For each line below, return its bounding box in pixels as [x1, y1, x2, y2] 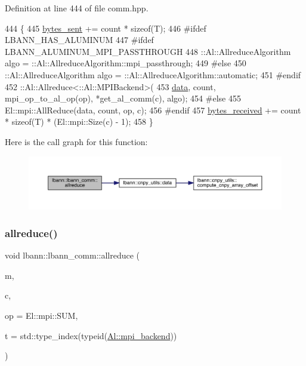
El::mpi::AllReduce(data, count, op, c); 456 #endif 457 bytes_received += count [5, 103, 301, 116]
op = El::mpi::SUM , [5, 309, 78, 321]
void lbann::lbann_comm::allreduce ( [5, 249, 140, 262]
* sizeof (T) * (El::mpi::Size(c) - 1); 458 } [5, 115, 153, 128]
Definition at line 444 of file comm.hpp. [5, 2, 149, 14]
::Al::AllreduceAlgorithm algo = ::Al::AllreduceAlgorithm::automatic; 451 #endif [5, 68, 301, 81]
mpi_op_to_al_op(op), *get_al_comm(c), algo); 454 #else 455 [5, 92, 241, 104]
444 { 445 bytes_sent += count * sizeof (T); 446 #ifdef [5, 21, 206, 34]
